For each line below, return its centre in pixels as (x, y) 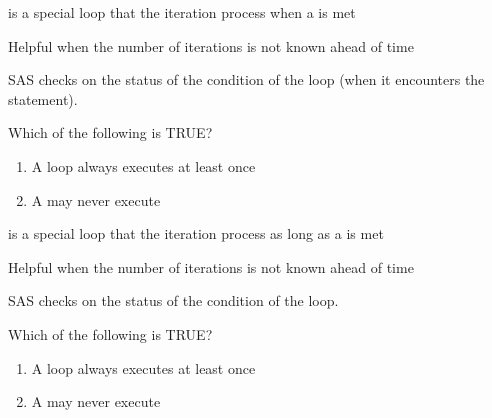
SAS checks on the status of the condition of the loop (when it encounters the (246, 79)
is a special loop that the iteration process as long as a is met (196, 233)
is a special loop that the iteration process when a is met (182, 12)
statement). (43, 98)
